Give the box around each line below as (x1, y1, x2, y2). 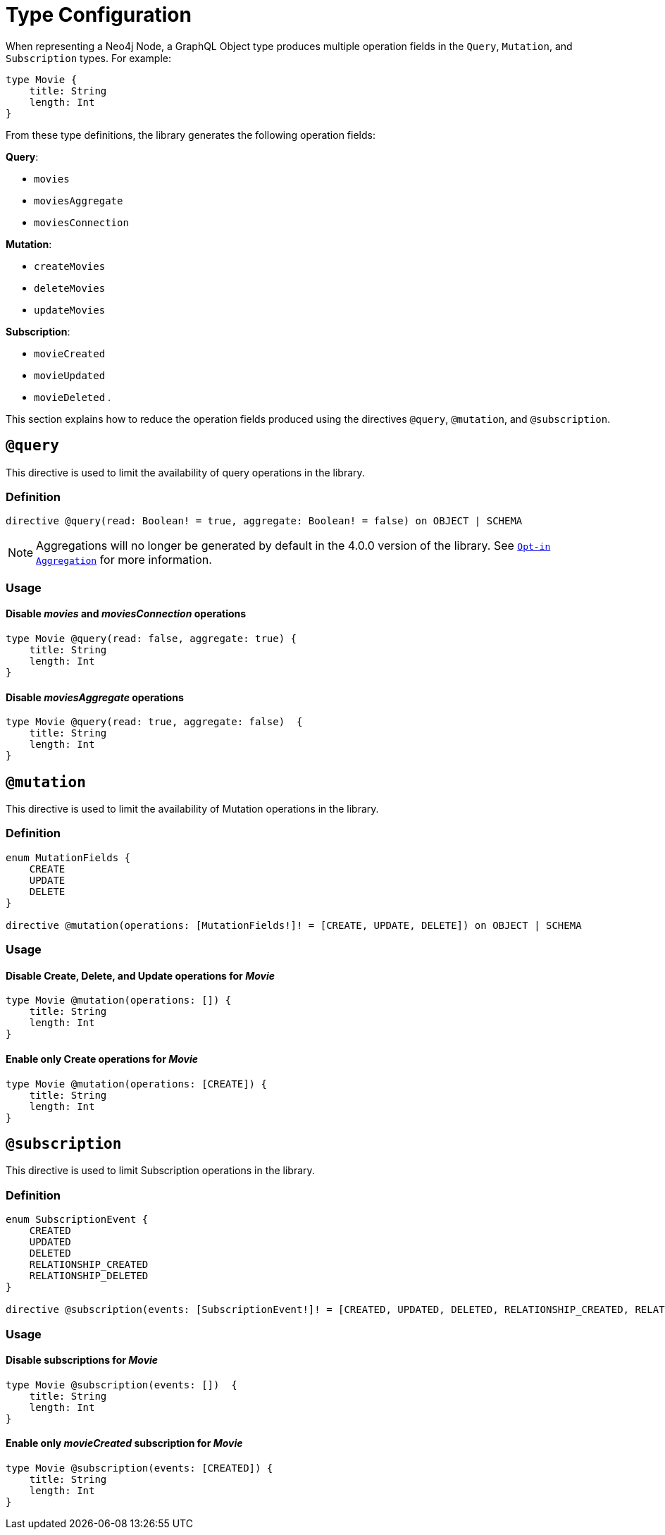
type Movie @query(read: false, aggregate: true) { (6, 632, 297, 644)
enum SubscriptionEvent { (6, 1214, 149, 1226)
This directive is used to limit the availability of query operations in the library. (6, 466, 365, 479)
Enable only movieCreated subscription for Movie (6, 1437, 243, 1450)
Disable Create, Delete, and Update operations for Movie (6, 969, 275, 982)
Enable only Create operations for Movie (6, 1052, 199, 1065)
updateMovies (34, 304, 106, 316)
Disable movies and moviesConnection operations (6, 608, 247, 620)
